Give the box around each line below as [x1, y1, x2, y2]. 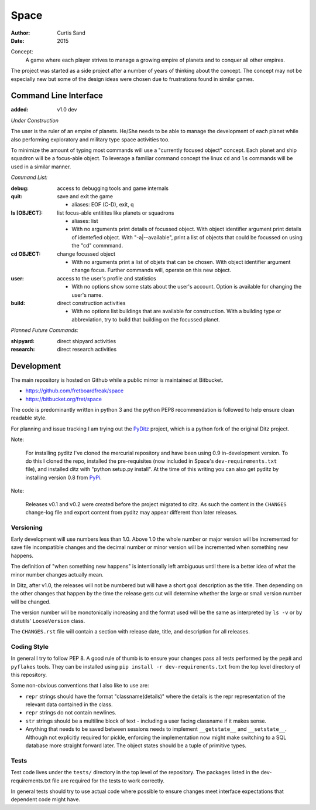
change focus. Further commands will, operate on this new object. [71, 267, 231, 274]
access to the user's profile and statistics [57, 274, 156, 282]
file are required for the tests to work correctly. [51, 777, 165, 784]
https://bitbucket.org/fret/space [25, 395, 102, 402]
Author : [11, 29, 30, 36]
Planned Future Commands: [11, 327, 79, 334]
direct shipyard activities [57, 337, 116, 344]
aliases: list [71, 218, 99, 225]
